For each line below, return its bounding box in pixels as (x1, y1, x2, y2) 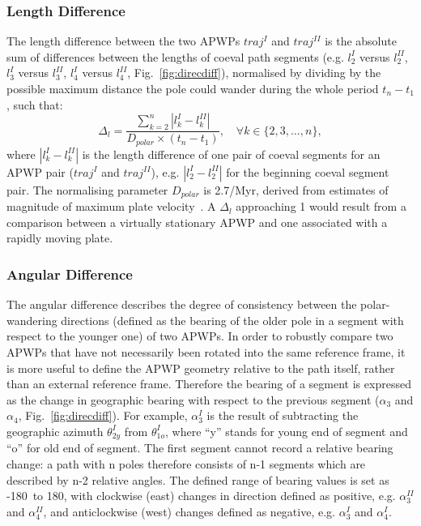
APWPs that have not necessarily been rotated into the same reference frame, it (6, 343, 406, 360)
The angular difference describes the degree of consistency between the (6, 296, 357, 313)
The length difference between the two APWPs (6, 32, 240, 49)
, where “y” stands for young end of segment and (164, 422, 408, 439)
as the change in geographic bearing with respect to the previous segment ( (6, 391, 380, 408)
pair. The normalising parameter (6, 181, 168, 198)
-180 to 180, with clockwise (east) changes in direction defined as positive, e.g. (6, 487, 396, 504)
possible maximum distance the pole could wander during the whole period (6, 80, 379, 96)
